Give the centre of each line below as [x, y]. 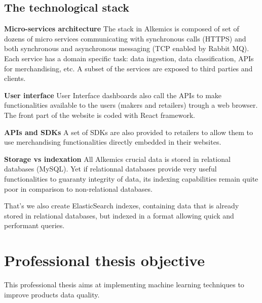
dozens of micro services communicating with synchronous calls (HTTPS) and [125, 38]
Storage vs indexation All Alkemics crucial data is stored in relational [117, 159]
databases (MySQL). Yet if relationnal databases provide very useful [110, 169]
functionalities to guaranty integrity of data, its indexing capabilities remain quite [131, 178]
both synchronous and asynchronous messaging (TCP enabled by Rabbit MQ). [127, 48]
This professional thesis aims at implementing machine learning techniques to [124, 285]
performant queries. [34, 225]
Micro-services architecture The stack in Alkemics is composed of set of [122, 29]
